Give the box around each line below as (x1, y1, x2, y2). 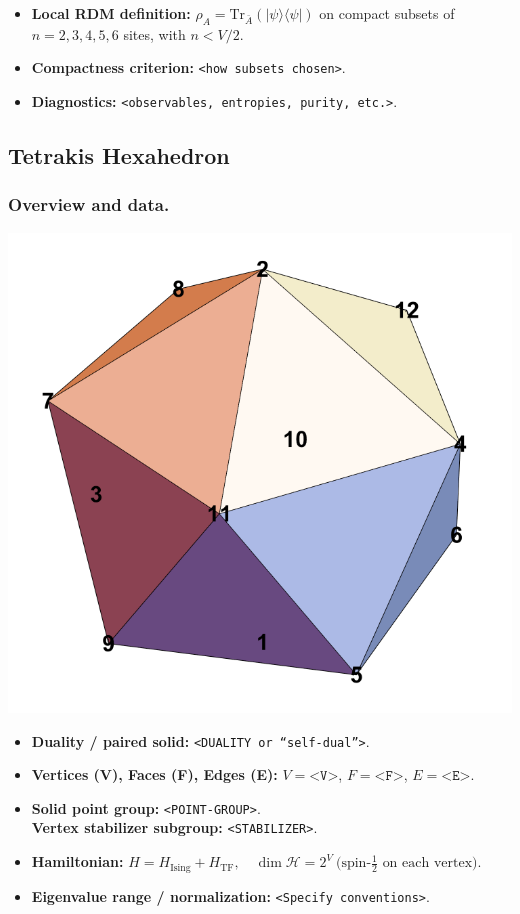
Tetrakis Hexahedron (8, 140, 230, 171)
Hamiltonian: (31, 851, 124, 872)
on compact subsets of (319, 3, 455, 23)
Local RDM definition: (31, 3, 191, 23)
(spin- (335, 856, 372, 871)
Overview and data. (8, 192, 170, 217)
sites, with (123, 23, 186, 44)
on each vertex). (382, 856, 482, 871)
